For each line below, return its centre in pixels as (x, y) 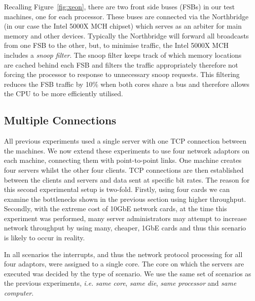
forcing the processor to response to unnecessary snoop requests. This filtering (122, 74)
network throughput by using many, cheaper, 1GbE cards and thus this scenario (125, 228)
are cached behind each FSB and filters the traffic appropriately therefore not (121, 64)
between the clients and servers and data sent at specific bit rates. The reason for (127, 179)
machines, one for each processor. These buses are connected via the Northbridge (126, 16)
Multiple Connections (60, 120)
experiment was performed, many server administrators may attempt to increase (126, 218)
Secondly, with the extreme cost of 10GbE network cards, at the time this (116, 208)
